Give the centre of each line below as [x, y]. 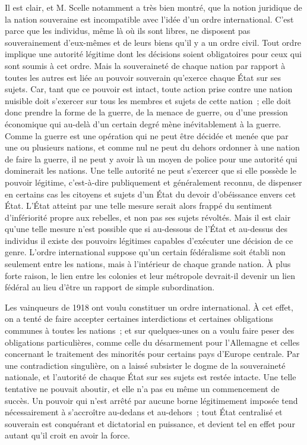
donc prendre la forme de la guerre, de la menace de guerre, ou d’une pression [146, 112]
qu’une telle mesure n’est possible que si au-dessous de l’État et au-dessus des [146, 229]
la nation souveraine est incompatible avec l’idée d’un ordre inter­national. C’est [149, 19]
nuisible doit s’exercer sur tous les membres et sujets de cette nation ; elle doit [148, 100]
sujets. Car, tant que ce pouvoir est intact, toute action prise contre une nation [149, 89]
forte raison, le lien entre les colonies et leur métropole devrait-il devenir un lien [150, 275]
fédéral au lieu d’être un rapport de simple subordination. [110, 287]
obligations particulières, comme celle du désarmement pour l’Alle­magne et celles [152, 342]
